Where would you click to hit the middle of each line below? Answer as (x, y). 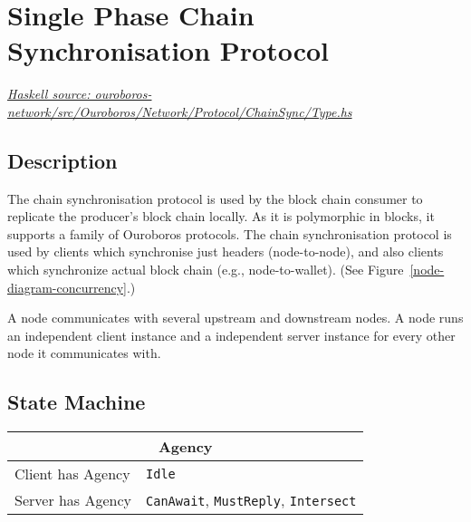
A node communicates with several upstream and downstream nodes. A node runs (235, 318)
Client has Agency (72, 474)
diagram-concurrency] (67, 287)
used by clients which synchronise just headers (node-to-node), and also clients (226, 251)
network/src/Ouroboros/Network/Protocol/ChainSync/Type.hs (180, 111)
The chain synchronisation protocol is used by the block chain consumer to (215, 198)
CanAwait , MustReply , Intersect (251, 500)
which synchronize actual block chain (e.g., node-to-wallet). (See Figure (206, 270)
